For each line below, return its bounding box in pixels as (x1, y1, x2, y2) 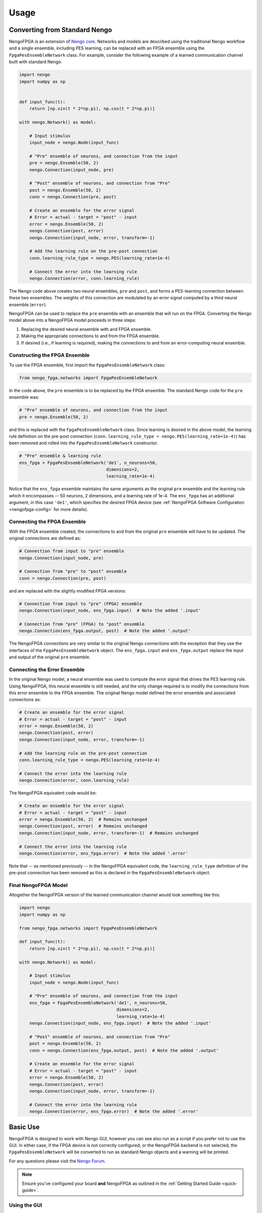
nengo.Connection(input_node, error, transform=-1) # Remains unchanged (19, 830, 198, 836)
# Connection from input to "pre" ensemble (19, 548, 125, 554)
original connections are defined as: (9, 535, 81, 541)
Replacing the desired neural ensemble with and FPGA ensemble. (21, 326, 152, 332)
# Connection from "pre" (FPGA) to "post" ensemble (19, 621, 145, 627)
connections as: (9, 697, 41, 703)
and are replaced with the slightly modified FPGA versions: (9, 588, 126, 594)
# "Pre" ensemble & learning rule (19, 453, 101, 459)
